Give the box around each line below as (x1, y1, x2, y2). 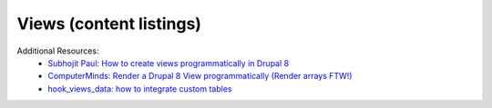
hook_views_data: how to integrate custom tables (47, 83, 232, 94)
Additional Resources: (16, 45, 99, 56)
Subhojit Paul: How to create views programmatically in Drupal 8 (47, 57, 290, 68)
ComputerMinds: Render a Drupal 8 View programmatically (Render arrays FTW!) (47, 71, 353, 82)
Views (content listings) (16, 14, 202, 34)
